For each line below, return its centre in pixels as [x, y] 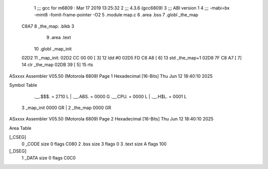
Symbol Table [23, 85]
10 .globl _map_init [53, 49]
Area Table [20, 128]
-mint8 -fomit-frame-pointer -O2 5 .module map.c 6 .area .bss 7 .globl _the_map [116, 15]
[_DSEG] [18, 151]
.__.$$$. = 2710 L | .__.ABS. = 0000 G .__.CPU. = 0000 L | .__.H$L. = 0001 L [110, 96]
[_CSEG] [18, 137]
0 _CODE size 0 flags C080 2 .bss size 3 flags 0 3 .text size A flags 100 [94, 144]
